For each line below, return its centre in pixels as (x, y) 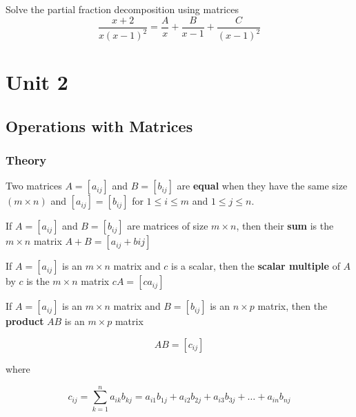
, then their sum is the (285, 226)
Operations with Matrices (99, 126)
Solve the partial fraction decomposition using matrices (122, 9)
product (25, 321)
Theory (26, 160)
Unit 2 (37, 82)
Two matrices (34, 186)
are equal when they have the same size (262, 186)
